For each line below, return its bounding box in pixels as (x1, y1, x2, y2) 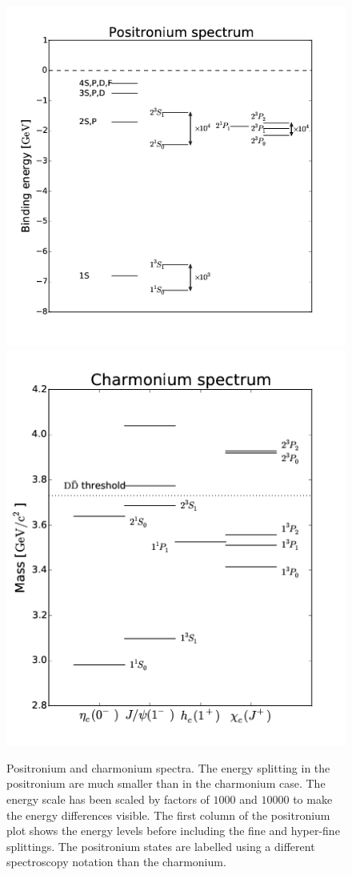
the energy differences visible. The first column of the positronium (6, 806, 330, 823)
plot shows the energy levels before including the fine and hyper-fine (6, 822, 340, 839)
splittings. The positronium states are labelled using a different (6, 837, 315, 854)
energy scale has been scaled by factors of (6, 791, 210, 808)
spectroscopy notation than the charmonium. (6, 853, 226, 870)
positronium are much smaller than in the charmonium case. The (6, 775, 326, 792)
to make (293, 791, 333, 808)
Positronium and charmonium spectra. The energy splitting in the (6, 759, 330, 776)
